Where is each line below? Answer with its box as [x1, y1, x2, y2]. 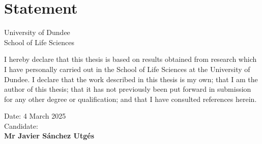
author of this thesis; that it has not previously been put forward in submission [4, 84, 251, 94]
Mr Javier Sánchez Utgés [4, 130, 95, 141]
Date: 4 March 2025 [4, 111, 66, 121]
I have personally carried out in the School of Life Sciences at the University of [4, 63, 250, 74]
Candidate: [4, 120, 38, 131]
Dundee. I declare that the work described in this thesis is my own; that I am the [4, 74, 258, 84]
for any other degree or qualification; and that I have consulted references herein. [4, 93, 257, 104]
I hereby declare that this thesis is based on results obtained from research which [4, 54, 257, 64]
